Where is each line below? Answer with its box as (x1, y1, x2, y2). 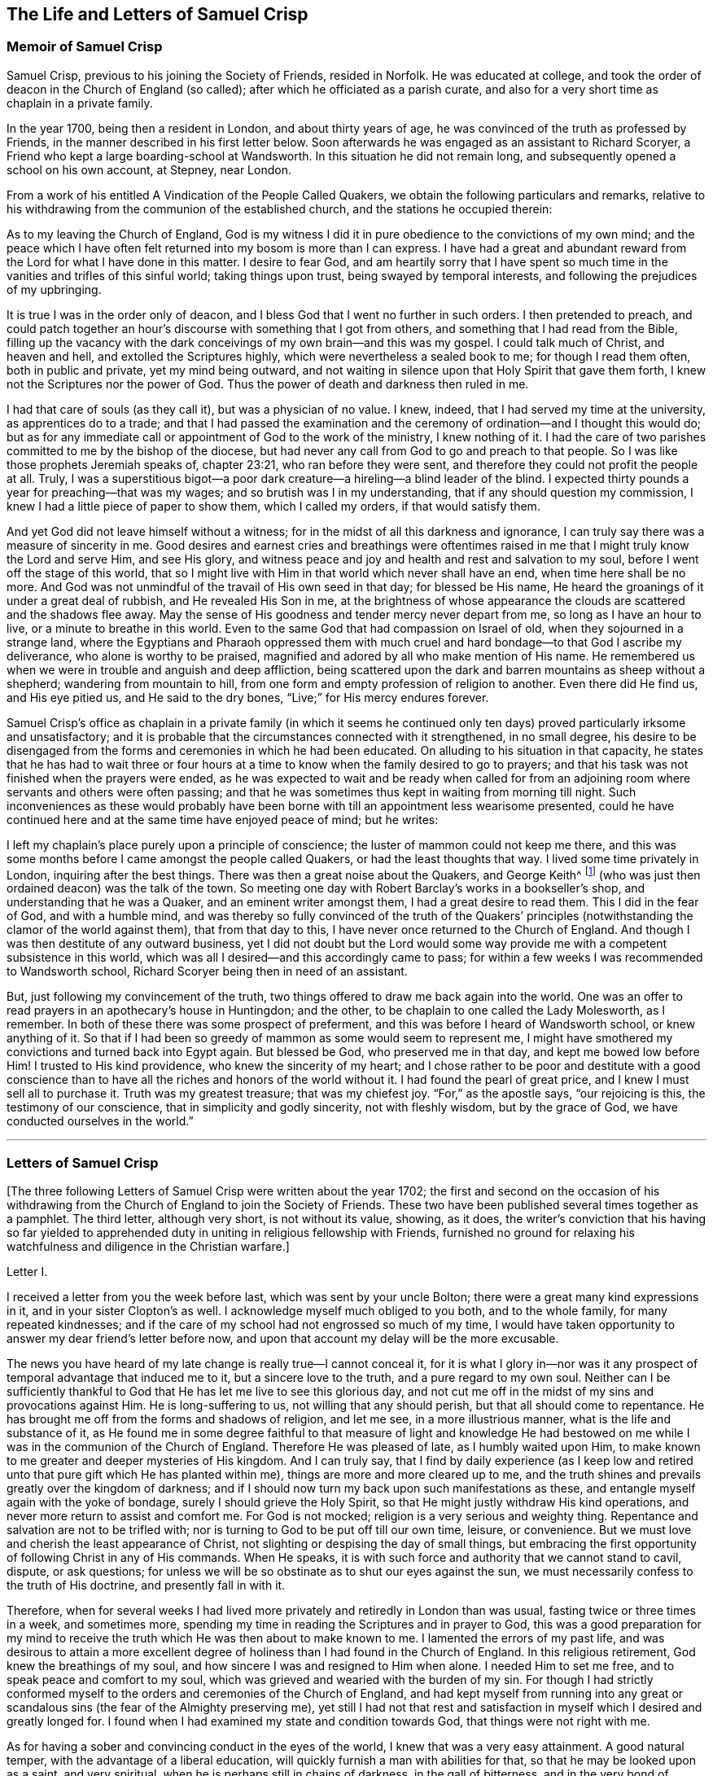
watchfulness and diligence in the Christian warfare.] (7, 1239, 290, 1254)
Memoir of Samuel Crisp (7, 38, 163, 55)
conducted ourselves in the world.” (7, 1114, 194, 1129)
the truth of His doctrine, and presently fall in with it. (7, 1578, 286, 1593)
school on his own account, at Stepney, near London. (7, 162, 291, 177)
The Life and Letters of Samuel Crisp (7, 4, 308, 24)
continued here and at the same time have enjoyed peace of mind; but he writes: (7, 812, 439, 827)
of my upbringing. (7, 282, 102, 296)
